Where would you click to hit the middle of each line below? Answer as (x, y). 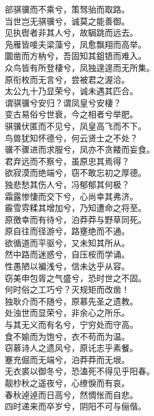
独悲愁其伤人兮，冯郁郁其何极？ (67, 184)
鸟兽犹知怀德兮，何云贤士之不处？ (71, 137)
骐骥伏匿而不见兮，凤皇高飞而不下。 (76, 125)
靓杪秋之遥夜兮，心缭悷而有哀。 (67, 383)
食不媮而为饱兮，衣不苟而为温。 (67, 336)
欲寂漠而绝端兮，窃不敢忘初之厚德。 (76, 173)
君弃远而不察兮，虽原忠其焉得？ (67, 161)
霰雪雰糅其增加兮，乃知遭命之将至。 (76, 208)
